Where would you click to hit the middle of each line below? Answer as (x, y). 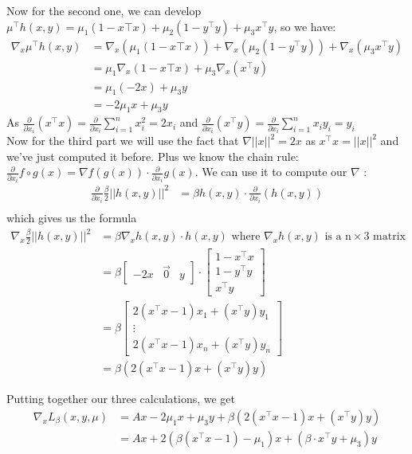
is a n (338, 237)
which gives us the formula (72, 217)
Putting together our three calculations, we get (121, 399)
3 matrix (385, 237)
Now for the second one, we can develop (104, 10)
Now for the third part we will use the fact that (123, 141)
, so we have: (305, 26)
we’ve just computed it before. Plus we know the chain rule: (153, 156)
